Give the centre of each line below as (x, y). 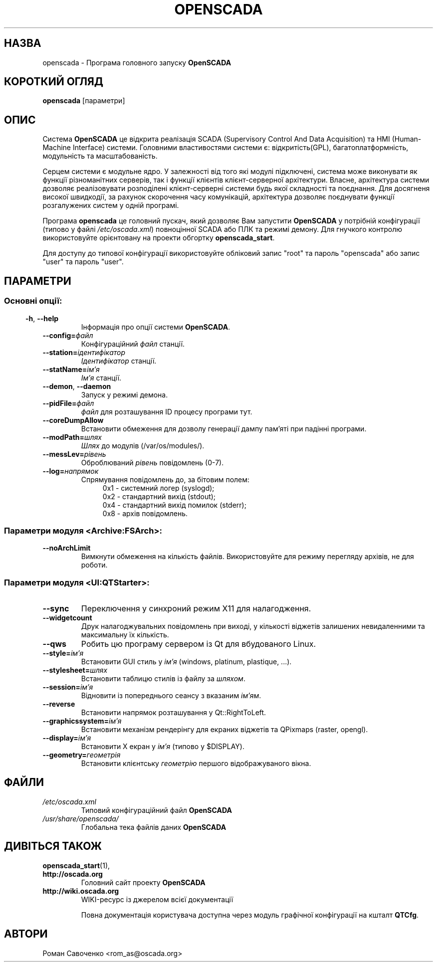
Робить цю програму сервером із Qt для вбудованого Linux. (199, 644)
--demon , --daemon (77, 386)
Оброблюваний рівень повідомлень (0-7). (152, 462)
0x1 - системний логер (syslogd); (158, 488)
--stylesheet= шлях (75, 670)
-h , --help (42, 318)
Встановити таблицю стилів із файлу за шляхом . (163, 678)
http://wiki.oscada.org (81, 891)
